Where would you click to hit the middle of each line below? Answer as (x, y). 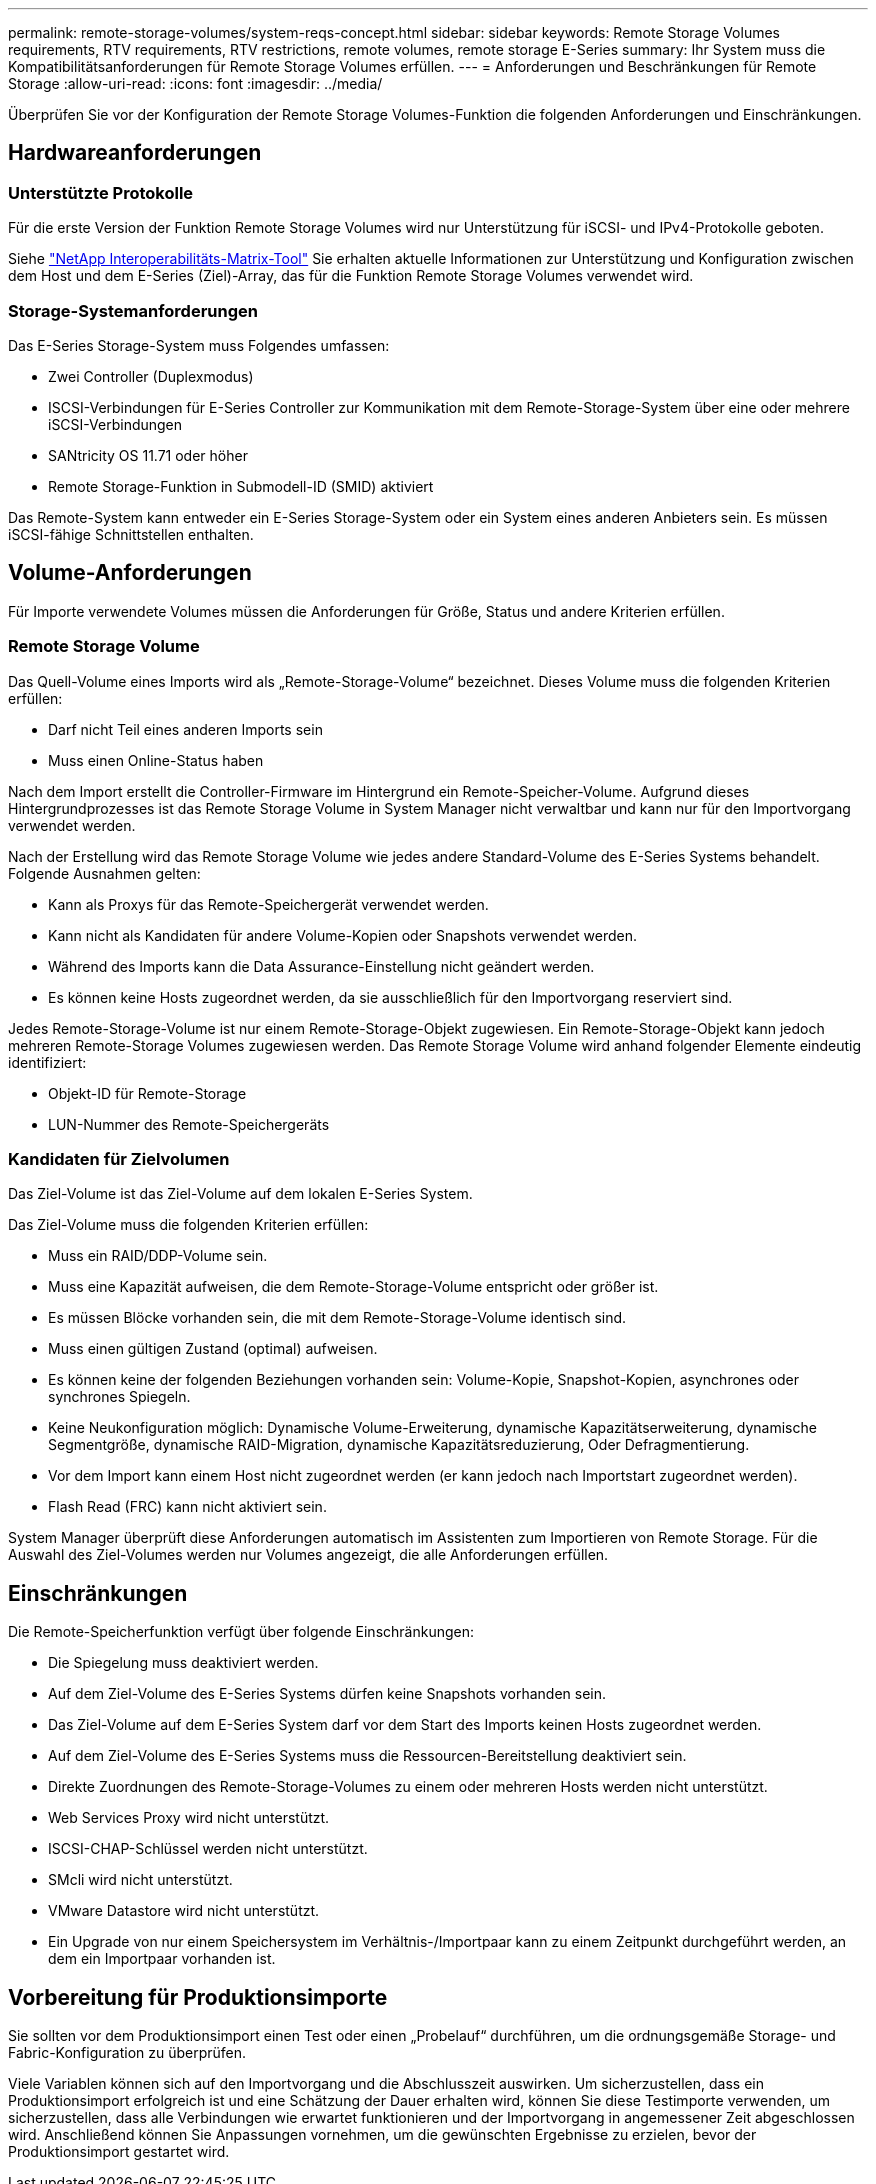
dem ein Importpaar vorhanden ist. (162, 1959)
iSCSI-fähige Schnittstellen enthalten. (131, 534)
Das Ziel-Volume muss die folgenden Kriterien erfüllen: (188, 1225)
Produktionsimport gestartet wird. (119, 2151)
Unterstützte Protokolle (101, 192)
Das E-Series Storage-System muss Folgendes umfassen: (199, 345)
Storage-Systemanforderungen (133, 310)
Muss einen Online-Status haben (156, 760)
